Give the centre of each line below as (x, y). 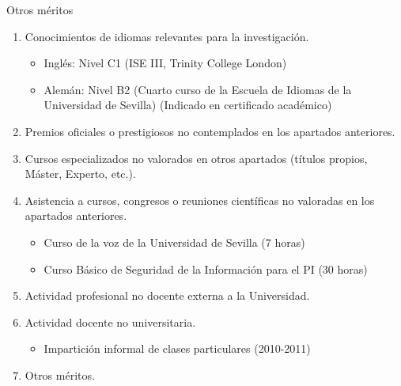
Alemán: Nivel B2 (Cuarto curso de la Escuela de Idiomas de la (198, 89)
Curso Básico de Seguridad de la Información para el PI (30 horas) (206, 269)
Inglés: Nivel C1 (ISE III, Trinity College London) (165, 63)
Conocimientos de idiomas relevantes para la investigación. (167, 36)
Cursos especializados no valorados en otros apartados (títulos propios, (196, 158)
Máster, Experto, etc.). (80, 174)
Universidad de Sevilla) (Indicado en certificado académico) (188, 105)
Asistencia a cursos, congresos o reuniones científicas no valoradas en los (200, 200)
